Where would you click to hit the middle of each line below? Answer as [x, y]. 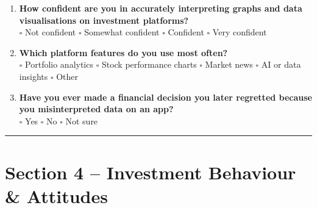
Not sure [82, 120]
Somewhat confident [122, 32]
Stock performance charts [149, 64]
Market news [229, 64]
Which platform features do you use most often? [123, 52]
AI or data [281, 64]
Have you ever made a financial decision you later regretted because [166, 97]
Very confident [240, 32]
